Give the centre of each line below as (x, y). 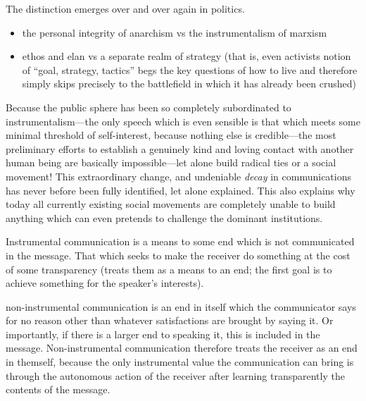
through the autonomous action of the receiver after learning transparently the (175, 375)
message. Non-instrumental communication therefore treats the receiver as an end (182, 348)
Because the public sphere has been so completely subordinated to (149, 107)
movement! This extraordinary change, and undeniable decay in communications (178, 176)
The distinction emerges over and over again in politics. (125, 8)
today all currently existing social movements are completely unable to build (171, 204)
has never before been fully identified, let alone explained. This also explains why (181, 190)
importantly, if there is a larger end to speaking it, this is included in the (163, 334)
